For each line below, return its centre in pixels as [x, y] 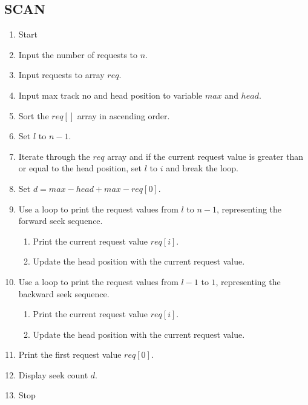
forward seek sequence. [61, 221]
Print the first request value [70, 354]
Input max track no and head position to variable [110, 95]
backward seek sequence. [64, 293]
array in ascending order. [123, 115]
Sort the [34, 115]
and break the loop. [202, 168]
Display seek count [53, 374]
